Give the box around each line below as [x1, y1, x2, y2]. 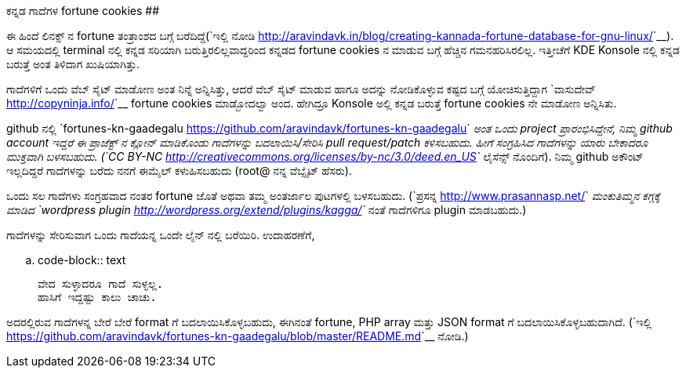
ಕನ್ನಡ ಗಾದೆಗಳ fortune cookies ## [6, 4, 160, 17]
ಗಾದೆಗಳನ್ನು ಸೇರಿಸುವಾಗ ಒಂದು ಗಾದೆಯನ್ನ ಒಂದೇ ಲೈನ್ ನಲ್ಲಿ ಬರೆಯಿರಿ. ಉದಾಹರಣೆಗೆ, [6, 228, 315, 241]
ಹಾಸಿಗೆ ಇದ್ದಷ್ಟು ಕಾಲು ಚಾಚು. [38, 291, 157, 303]
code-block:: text [38, 253, 126, 267]
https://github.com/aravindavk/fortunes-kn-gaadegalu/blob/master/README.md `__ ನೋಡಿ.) [6, 329, 469, 343]
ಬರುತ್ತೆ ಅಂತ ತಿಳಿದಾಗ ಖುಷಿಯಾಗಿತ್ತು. [6, 57, 140, 71]
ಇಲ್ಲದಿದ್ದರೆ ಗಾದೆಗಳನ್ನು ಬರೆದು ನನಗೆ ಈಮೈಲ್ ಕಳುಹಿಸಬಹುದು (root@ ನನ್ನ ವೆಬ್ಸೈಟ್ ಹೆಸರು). [6, 164, 352, 177]
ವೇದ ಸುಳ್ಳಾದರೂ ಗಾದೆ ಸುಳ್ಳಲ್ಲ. [38, 278, 164, 290]
